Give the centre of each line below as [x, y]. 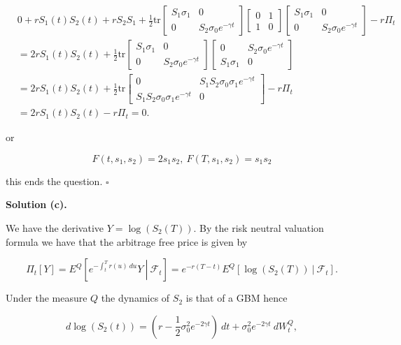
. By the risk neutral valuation [259, 228]
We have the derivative [55, 228]
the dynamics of [135, 298]
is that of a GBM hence [237, 298]
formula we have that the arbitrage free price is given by [127, 241]
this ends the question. [54, 181]
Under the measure [47, 298]
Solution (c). [36, 204]
